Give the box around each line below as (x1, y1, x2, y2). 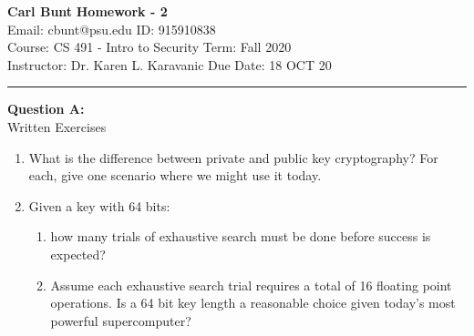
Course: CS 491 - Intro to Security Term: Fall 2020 (7, 37, 292, 56)
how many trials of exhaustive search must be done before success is (50, 227, 431, 246)
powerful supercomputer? (50, 311, 191, 330)
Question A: (7, 99, 85, 118)
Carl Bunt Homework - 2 (7, 2, 168, 20)
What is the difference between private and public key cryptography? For (28, 148, 438, 167)
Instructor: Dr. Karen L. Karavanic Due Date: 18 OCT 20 (7, 55, 332, 74)
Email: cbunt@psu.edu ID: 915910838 (7, 19, 216, 38)
